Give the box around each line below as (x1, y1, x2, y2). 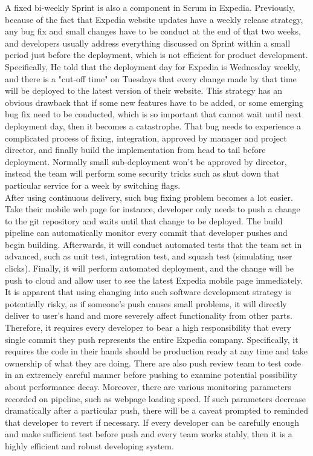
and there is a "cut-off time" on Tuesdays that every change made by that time (5, 72, 297, 85)
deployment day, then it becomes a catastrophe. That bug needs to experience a (5, 119, 301, 132)
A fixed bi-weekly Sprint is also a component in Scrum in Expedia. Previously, (5, 1, 295, 13)
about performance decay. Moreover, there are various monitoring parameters (5, 380, 291, 392)
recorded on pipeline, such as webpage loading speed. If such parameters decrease (5, 392, 306, 405)
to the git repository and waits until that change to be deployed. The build (5, 214, 283, 227)
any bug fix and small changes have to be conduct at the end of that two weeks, (5, 25, 301, 37)
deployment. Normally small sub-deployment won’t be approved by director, (5, 155, 287, 168)
